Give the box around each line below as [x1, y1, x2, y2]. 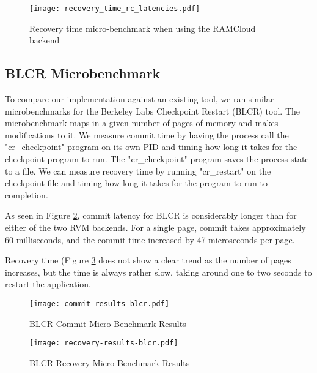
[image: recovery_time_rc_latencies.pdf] [29, 4, 200, 13]
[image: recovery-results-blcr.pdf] [29, 339, 178, 348]
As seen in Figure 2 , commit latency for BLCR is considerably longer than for [5, 209, 297, 222]
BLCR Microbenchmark [5, 64, 161, 83]
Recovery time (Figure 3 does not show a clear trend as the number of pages [5, 254, 291, 266]
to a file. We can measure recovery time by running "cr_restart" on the [5, 164, 271, 177]
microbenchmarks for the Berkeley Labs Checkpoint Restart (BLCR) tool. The [5, 104, 300, 117]
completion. [5, 188, 48, 201]
